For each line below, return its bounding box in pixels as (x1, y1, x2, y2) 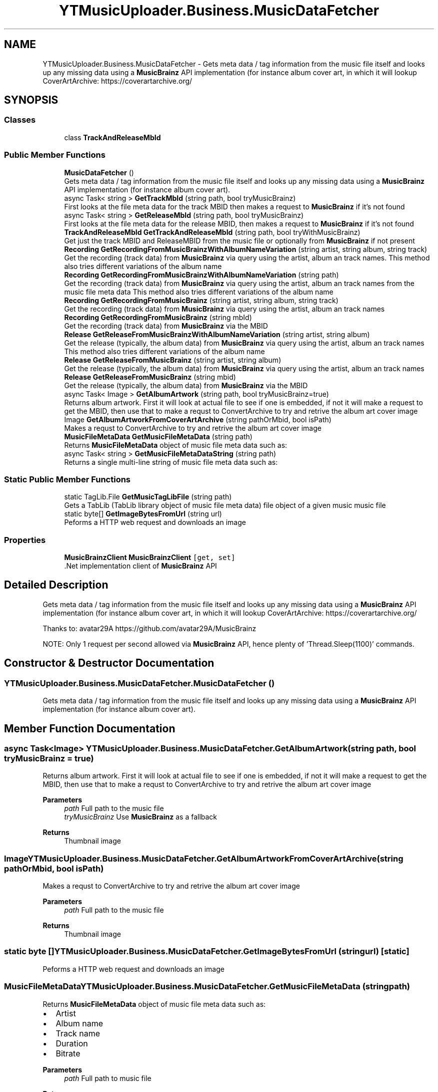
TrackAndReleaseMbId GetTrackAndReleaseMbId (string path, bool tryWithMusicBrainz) (64, 227, 360, 236)
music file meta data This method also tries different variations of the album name (64, 287, 333, 296)
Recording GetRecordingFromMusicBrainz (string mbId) (64, 313, 252, 322)
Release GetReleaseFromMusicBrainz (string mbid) (64, 372, 236, 381)
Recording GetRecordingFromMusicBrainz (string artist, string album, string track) (64, 296, 338, 305)
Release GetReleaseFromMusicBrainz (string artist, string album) (64, 355, 281, 364)
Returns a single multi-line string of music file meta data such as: (64, 457, 278, 466)
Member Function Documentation (4, 722, 175, 735)
